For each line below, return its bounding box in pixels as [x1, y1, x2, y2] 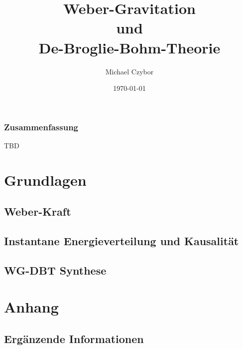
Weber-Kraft [4, 204, 71, 219]
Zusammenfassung [4, 120, 79, 133]
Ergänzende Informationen [4, 331, 144, 347]
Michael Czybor [105, 66, 154, 76]
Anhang [4, 297, 59, 317]
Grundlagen [4, 169, 87, 190]
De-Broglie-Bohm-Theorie [38, 37, 221, 57]
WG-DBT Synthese [4, 262, 107, 278]
